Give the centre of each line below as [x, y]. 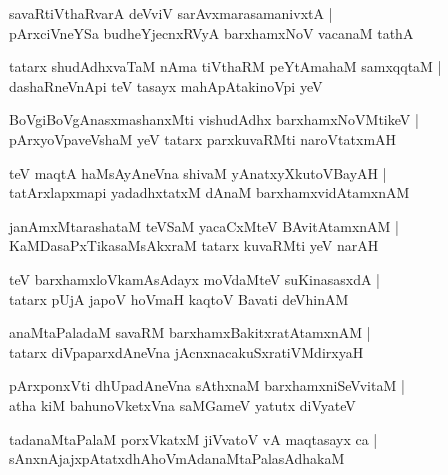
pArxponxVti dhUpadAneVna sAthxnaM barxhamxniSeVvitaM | [207, 385]
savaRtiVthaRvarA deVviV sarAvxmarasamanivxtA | [171, 13]
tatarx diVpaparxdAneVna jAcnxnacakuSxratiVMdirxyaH [186, 351]
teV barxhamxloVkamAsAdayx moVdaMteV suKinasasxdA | [194, 278]
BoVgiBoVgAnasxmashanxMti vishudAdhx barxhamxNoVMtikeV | [214, 119]
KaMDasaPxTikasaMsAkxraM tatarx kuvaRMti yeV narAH [194, 245]
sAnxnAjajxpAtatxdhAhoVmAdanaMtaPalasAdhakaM [177, 458]
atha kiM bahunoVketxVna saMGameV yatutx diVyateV [182, 404]
